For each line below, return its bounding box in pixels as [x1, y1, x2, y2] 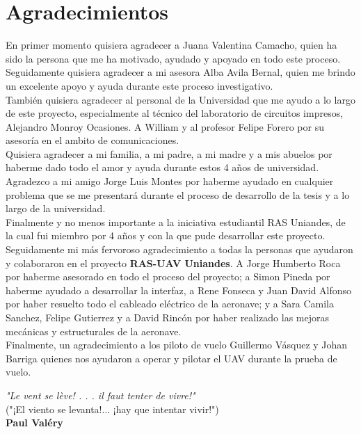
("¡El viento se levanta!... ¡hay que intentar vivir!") [6, 401, 219, 416]
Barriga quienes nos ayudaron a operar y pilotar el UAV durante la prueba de [6, 351, 337, 365]
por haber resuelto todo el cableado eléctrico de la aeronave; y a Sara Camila [6, 296, 335, 311]
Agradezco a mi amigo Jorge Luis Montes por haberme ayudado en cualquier [6, 174, 334, 188]
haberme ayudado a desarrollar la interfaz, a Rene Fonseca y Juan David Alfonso [6, 282, 352, 297]
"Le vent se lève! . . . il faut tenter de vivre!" [6, 387, 195, 402]
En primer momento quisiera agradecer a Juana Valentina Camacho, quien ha [6, 38, 337, 52]
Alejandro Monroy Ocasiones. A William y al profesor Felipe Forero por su [6, 119, 324, 134]
